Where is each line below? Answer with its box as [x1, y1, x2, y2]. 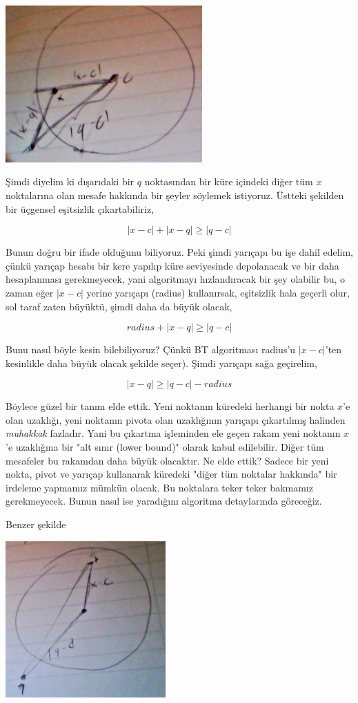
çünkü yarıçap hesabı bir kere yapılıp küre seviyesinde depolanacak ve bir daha [6, 258, 339, 272]
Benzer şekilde [6, 517, 66, 532]
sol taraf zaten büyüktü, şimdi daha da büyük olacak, [6, 299, 232, 313]
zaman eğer [6, 285, 54, 299]
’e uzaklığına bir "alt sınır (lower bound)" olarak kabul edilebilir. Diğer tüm [6, 440, 324, 454]
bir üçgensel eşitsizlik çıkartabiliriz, [6, 201, 155, 216]
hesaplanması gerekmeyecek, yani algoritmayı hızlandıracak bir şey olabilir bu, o [6, 272, 345, 286]
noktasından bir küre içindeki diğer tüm [144, 174, 313, 189]
